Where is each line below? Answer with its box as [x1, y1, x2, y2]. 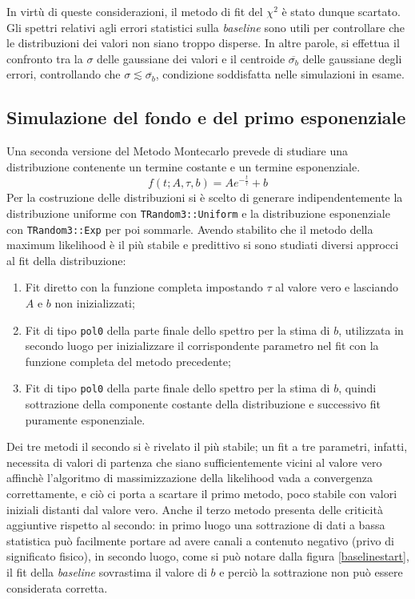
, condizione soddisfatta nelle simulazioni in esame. [155, 66, 405, 82]
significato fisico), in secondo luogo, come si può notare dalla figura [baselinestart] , [6, 548, 409, 565]
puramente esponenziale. [25, 411, 146, 428]
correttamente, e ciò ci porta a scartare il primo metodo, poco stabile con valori [6, 485, 397, 502]
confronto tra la [6, 50, 83, 66]
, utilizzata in [338, 321, 404, 338]
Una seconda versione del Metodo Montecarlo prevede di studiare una [6, 143, 348, 159]
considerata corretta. [6, 579, 108, 596]
